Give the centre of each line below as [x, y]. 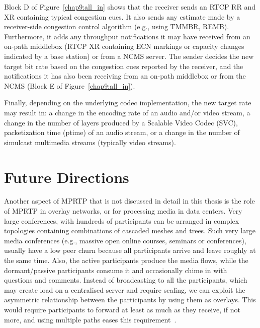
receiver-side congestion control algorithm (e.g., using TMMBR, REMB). [117, 26]
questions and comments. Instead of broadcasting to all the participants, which [126, 280]
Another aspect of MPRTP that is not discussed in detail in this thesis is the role [129, 201]
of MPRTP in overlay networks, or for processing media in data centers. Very [123, 211]
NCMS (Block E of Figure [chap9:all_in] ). [70, 85]
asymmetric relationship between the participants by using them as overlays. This [130, 300]
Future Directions [67, 177]
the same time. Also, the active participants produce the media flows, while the [126, 260]
